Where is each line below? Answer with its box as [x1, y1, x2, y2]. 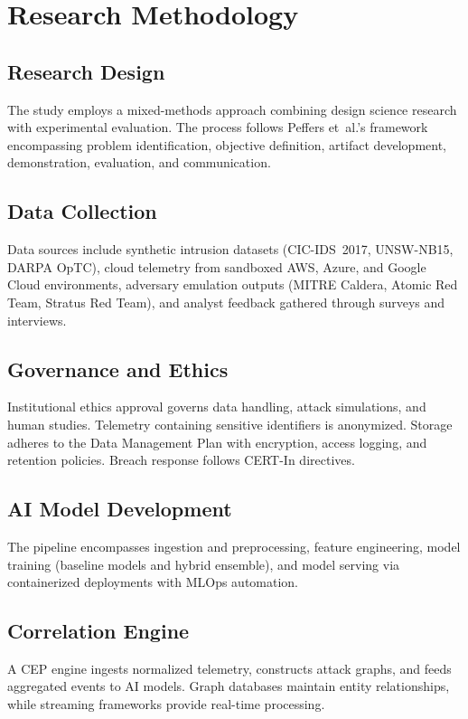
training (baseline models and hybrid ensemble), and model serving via [7, 554, 400, 573]
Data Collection [7, 197, 157, 225]
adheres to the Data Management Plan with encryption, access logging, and [7, 432, 427, 451]
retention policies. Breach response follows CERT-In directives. [7, 450, 355, 469]
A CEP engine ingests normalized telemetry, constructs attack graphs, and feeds [7, 658, 452, 677]
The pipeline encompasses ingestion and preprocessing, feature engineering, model [7, 536, 461, 555]
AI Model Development [7, 495, 232, 523]
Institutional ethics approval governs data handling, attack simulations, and [7, 397, 426, 416]
